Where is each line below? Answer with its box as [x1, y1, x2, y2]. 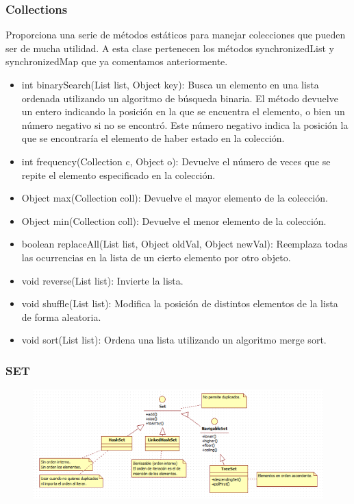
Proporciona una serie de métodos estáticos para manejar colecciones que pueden [5, 27, 346, 42]
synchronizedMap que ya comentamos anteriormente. [5, 54, 228, 69]
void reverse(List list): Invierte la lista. [21, 273, 184, 287]
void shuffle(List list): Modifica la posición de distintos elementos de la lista [21, 296, 338, 311]
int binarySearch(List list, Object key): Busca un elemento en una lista [21, 77, 319, 91]
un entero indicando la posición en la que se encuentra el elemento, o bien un [21, 104, 345, 119]
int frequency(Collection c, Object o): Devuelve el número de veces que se [21, 154, 331, 168]
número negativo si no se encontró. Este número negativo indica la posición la [21, 117, 349, 132]
